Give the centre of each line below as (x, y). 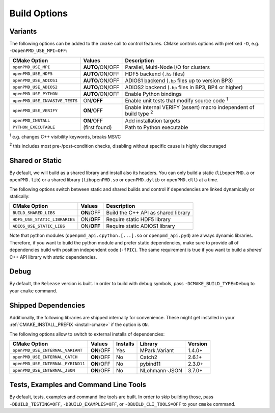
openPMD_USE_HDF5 (33, 74)
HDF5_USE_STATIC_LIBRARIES (44, 219)
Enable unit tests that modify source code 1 (177, 100)
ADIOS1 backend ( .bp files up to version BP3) (179, 80)
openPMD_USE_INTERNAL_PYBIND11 (49, 364)
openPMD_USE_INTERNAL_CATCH (45, 357)
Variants (23, 31)
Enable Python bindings (153, 94)
